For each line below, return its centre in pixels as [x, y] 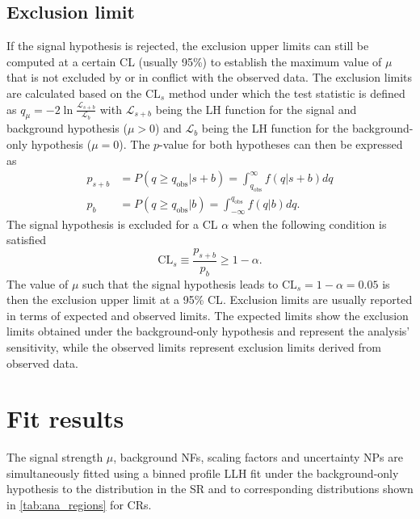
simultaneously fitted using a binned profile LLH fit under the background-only [203, 473]
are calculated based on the [74, 93]
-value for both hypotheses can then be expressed [281, 143]
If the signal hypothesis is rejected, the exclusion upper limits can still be [188, 46]
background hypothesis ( [67, 128]
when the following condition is [309, 224]
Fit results [65, 418]
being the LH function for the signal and [256, 109]
